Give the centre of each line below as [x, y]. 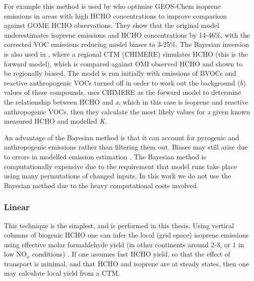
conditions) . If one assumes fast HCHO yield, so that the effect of [131, 254]
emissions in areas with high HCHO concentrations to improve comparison [116, 15]
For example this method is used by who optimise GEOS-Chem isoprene [112, 6]
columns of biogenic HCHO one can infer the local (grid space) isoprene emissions [127, 235]
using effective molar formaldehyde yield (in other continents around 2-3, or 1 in [124, 244]
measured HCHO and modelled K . [55, 121]
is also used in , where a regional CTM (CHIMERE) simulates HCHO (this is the [126, 54]
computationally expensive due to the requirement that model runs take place [121, 166]
